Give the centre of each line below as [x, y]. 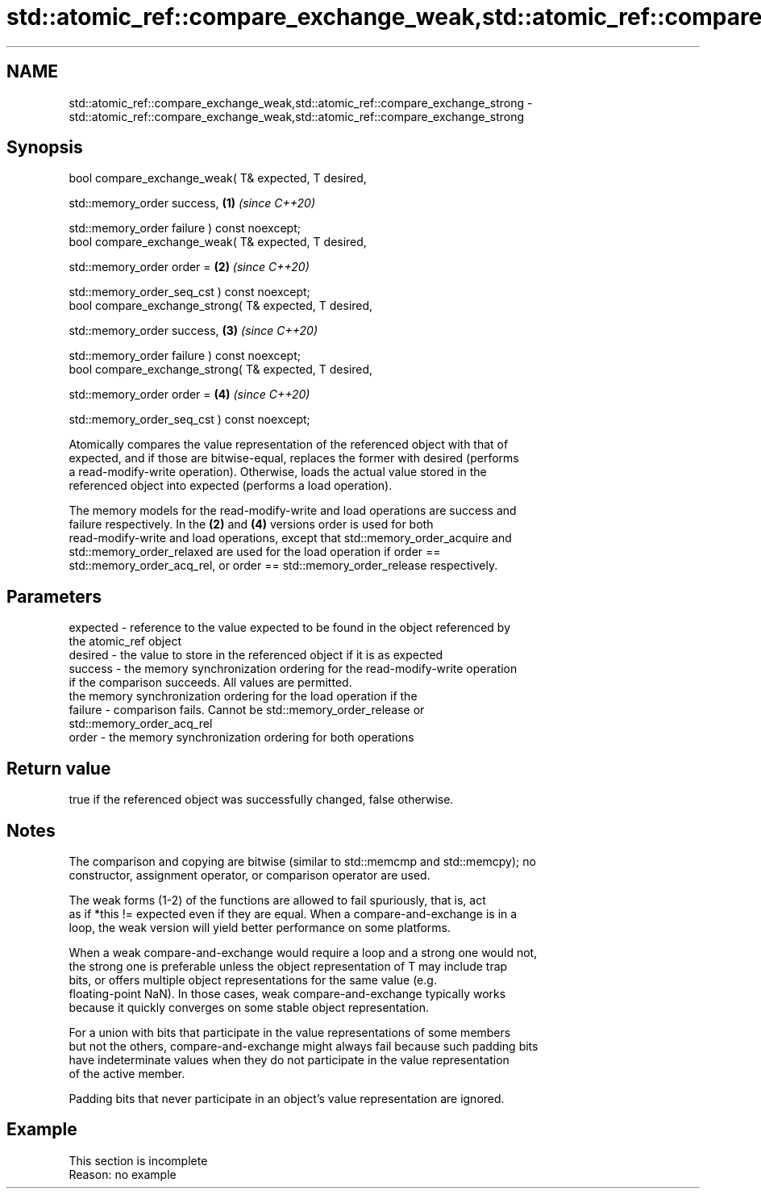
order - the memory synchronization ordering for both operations [241, 737]
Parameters [54, 596]
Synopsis [45, 148]
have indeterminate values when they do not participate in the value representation [289, 1059]
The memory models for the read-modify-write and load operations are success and [293, 511]
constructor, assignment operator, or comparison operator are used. [250, 875]
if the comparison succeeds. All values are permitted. [210, 683]
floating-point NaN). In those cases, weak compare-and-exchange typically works [287, 993]
